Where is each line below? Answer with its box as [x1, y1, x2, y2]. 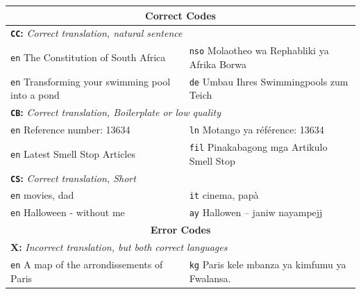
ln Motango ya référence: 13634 [189, 122, 324, 137]
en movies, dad [10, 188, 74, 202]
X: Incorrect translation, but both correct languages [10, 240, 228, 254]
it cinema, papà [189, 188, 259, 202]
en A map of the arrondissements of [10, 256, 163, 271]
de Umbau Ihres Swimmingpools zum [189, 74, 349, 88]
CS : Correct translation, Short [10, 170, 136, 185]
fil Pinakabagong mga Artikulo [189, 140, 328, 154]
